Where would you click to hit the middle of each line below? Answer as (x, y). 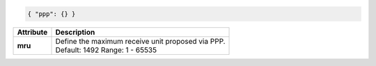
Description (75, 32)
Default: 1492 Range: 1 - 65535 (106, 50)
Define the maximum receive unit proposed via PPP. (140, 41)
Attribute (32, 32)
